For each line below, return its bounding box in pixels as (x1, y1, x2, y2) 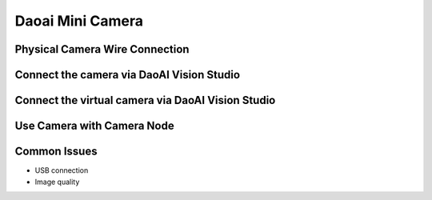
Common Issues (14, 145, 98, 158)
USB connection (34, 166, 89, 175)
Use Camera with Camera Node (14, 119, 175, 133)
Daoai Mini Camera (14, 12, 144, 30)
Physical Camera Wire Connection (14, 42, 190, 56)
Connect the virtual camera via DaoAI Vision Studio (14, 94, 276, 107)
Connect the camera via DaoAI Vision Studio (14, 68, 240, 82)
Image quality (34, 177, 80, 186)
